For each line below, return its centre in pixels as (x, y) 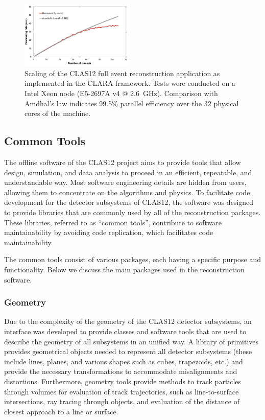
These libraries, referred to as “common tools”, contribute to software (113, 222)
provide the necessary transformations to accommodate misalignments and (121, 371)
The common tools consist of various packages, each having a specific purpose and (133, 259)
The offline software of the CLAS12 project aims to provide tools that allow (123, 162)
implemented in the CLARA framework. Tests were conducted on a (130, 83)
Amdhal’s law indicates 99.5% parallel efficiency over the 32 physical (132, 103)
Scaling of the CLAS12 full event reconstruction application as (122, 73)
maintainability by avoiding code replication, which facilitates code (109, 232)
